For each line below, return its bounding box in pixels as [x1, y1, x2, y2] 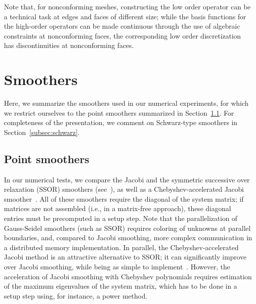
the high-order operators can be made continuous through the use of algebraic [4, 21, 240, 31]
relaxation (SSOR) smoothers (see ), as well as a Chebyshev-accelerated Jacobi [4, 184, 244, 194]
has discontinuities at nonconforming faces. [4, 40, 134, 50]
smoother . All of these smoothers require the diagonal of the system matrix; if [4, 193, 244, 204]
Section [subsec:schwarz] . [4, 127, 80, 137]
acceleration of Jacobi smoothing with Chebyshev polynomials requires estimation [4, 271, 252, 281]
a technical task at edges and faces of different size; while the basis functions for [4, 11, 246, 21]
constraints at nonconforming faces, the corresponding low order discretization [4, 30, 241, 41]
